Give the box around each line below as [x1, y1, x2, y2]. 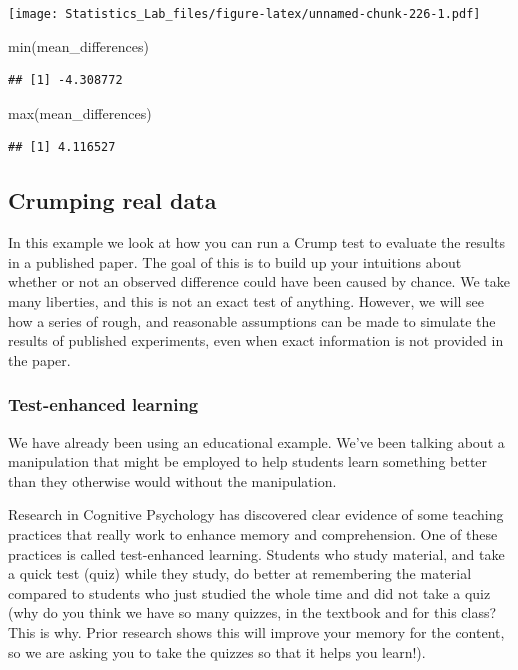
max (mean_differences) [8, 102, 152, 123]
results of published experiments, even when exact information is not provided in [8, 330, 504, 351]
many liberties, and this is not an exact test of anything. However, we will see [8, 291, 485, 312]
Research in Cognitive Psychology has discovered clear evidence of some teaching [8, 504, 504, 525]
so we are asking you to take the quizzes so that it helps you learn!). [8, 641, 426, 662]
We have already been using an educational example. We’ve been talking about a [8, 431, 505, 452]
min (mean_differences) [8, 35, 149, 56]
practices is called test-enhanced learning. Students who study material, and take [8, 543, 505, 564]
